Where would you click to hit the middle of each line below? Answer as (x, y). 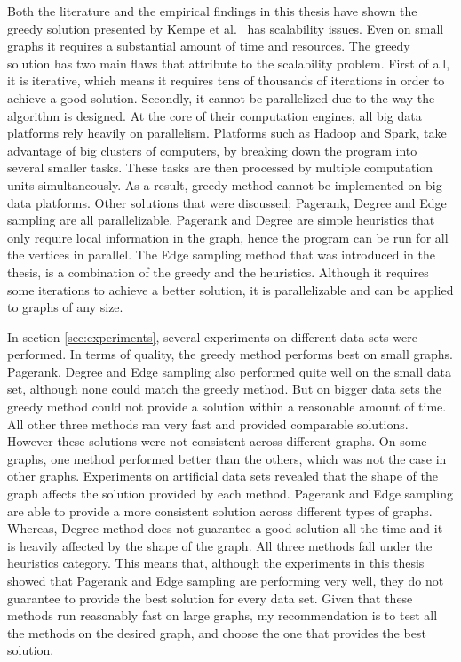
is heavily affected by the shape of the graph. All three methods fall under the (220, 545)
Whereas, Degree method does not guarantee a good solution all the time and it (225, 528)
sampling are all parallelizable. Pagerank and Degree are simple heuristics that (221, 220)
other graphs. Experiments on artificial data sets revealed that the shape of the (223, 476)
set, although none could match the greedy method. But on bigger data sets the (224, 389)
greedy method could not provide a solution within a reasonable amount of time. (227, 407)
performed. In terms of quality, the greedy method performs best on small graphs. (230, 354)
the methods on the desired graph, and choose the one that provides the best (217, 632)
